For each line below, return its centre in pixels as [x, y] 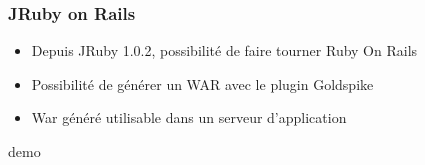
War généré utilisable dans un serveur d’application [189, 117]
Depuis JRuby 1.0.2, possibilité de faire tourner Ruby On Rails [224, 50]
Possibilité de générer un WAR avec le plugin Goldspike [202, 83]
